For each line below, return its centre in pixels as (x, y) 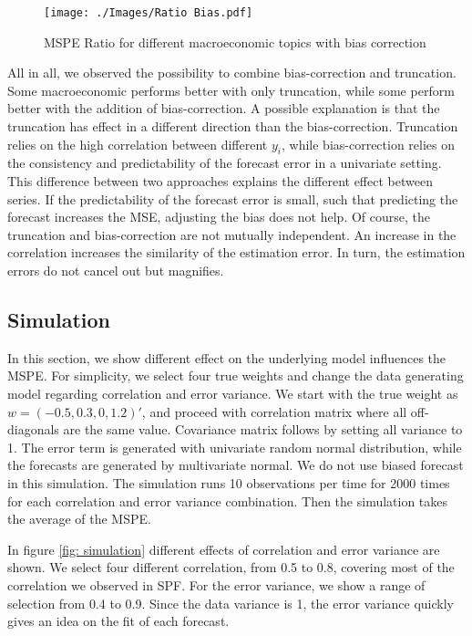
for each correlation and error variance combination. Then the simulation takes (228, 500)
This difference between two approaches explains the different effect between (220, 181)
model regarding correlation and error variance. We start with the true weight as (233, 393)
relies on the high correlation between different (138, 144)
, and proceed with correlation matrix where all (274, 411)
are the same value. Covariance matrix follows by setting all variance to (263, 429)
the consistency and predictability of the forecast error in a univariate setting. (225, 163)
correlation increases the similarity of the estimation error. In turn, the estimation (236, 252)
